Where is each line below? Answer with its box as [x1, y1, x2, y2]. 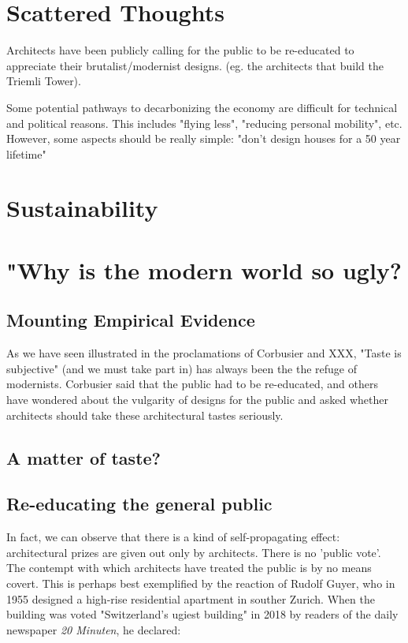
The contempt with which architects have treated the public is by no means [6, 559, 372, 576]
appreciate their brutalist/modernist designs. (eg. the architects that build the [6, 57, 384, 73]
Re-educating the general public [6, 492, 273, 516]
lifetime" [6, 145, 46, 162]
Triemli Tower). [6, 73, 81, 89]
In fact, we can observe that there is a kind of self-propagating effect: [6, 529, 340, 545]
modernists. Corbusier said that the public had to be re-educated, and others [6, 376, 378, 392]
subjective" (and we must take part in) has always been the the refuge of [6, 360, 358, 376]
